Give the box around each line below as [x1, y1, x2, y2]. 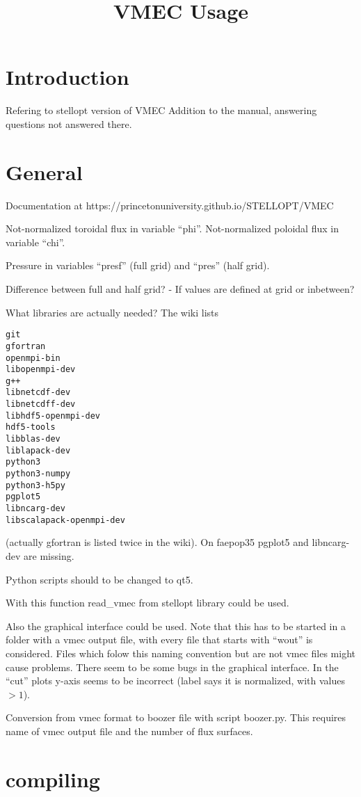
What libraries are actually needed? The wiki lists [6, 305, 219, 319]
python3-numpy [6, 469, 71, 479]
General [6, 157, 83, 186]
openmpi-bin [6, 353, 61, 363]
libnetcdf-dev [6, 387, 71, 398]
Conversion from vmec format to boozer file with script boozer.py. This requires [6, 710, 346, 725]
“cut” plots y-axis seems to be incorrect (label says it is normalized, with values [6, 673, 345, 688]
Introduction [6, 63, 129, 91]
